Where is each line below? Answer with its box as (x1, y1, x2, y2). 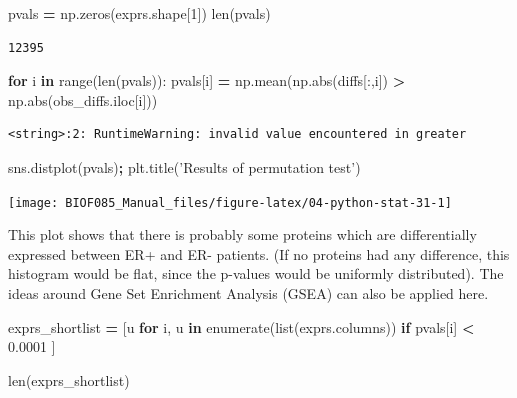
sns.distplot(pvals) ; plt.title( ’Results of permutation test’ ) (8, 156, 361, 177)
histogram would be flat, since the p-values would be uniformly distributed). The (8, 263, 504, 284)
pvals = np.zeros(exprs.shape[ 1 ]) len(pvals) (8, 3, 271, 23)
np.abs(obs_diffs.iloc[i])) (8, 89, 158, 110)
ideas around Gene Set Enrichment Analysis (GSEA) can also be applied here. (8, 283, 489, 303)
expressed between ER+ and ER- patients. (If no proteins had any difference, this (8, 243, 510, 264)
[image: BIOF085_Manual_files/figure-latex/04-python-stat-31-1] (8, 195, 452, 210)
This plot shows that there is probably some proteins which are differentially (8, 224, 477, 245)
